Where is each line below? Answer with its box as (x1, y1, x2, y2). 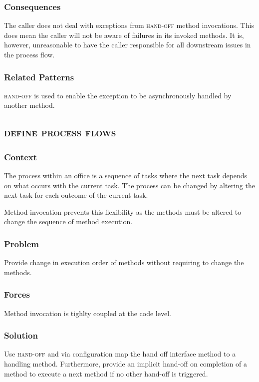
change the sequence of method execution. (4, 216, 133, 227)
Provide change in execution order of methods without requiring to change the (4, 257, 244, 268)
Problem (4, 237, 39, 250)
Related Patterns (4, 70, 74, 83)
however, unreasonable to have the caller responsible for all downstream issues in (4, 39, 251, 50)
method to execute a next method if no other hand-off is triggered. (4, 368, 208, 379)
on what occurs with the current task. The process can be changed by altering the (4, 180, 255, 190)
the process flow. (4, 49, 55, 59)
